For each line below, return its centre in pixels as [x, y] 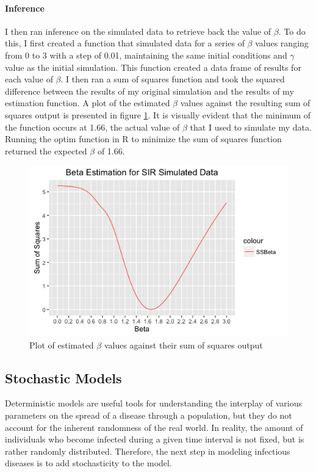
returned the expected [46, 150]
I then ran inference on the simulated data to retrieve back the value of [138, 31]
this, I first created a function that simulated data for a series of [125, 43]
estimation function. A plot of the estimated [88, 103]
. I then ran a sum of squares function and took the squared [173, 79]
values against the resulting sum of [245, 103]
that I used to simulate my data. [251, 127]
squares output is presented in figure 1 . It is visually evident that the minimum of [158, 114]
